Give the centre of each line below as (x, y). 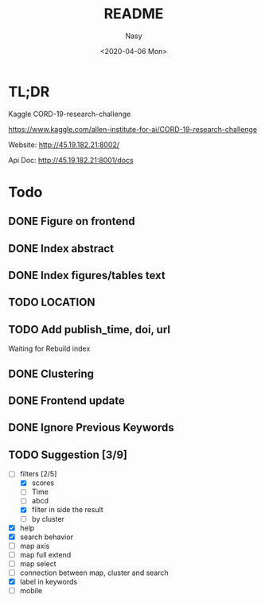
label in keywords (49, 581)
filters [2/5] (38, 474)
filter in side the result (67, 510)
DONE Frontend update (67, 401)
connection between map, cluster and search (94, 573)
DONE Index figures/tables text (87, 276)
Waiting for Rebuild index (49, 349)
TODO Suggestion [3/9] (68, 454)
